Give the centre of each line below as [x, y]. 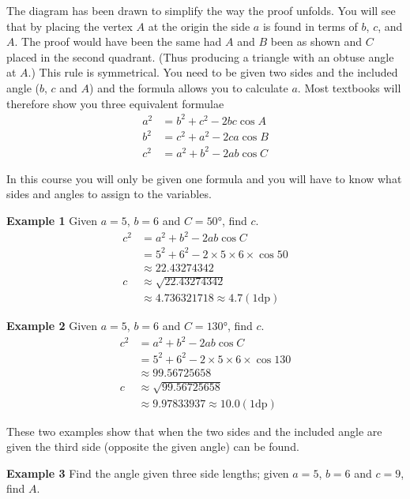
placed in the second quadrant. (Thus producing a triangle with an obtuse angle [200, 56]
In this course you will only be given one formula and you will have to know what [204, 178]
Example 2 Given [52, 326]
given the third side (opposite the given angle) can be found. [153, 446]
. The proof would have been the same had [118, 41]
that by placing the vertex [70, 26]
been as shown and [316, 41]
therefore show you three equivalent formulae [115, 103]
